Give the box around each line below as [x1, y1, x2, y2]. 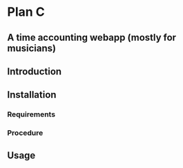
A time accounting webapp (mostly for [7, 32, 177, 43]
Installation [7, 89, 57, 101]
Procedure [7, 128, 44, 138]
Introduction [7, 65, 62, 77]
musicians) [7, 42, 57, 54]
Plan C [7, 4, 45, 20]
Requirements [7, 109, 56, 119]
